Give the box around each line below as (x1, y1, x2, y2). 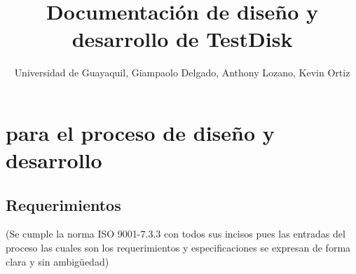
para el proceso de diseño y (6, 118, 275, 146)
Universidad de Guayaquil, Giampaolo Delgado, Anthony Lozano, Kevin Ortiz (14, 65, 350, 80)
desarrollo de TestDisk (71, 25, 293, 53)
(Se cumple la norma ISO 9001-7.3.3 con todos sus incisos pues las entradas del (6, 226, 345, 241)
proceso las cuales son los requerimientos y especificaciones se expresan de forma (6, 240, 351, 255)
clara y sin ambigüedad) (6, 254, 109, 268)
